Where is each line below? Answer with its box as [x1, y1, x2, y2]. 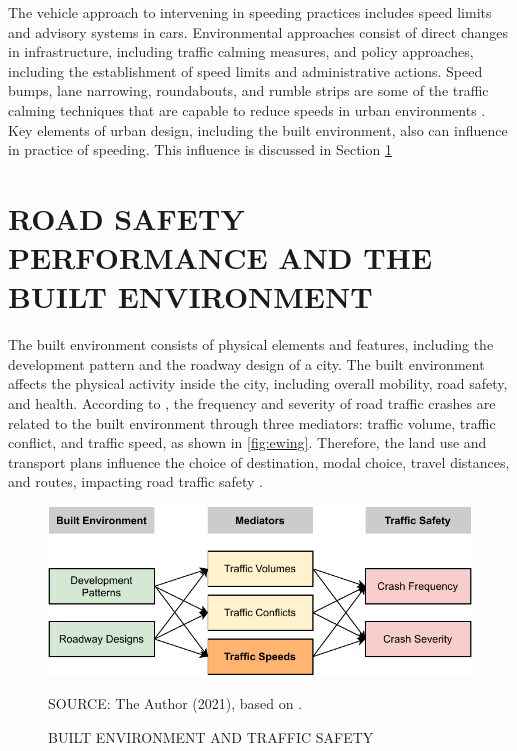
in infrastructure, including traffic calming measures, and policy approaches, [8, 41, 474, 62]
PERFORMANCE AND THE [8, 237, 433, 278]
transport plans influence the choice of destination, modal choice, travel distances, [8, 451, 510, 472]
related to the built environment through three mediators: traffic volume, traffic [8, 412, 496, 433]
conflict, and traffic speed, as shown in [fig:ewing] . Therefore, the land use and [8, 432, 487, 453]
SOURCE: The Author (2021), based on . [48, 693, 303, 714]
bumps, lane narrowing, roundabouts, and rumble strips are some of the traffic [8, 80, 489, 101]
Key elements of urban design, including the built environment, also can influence [8, 119, 508, 140]
